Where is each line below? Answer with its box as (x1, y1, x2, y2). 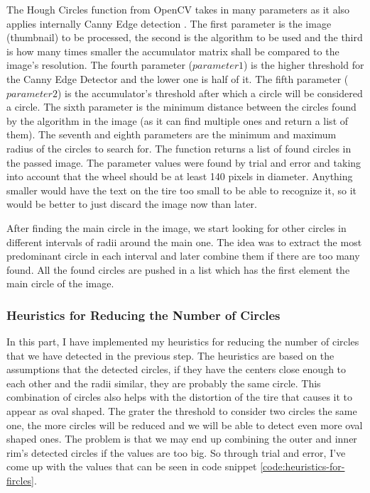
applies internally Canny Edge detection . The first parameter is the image (6, 16, 332, 31)
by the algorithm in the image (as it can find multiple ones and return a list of (6, 113, 349, 128)
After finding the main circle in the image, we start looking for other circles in (6, 220, 347, 235)
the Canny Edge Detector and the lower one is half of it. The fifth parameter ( (6, 71, 349, 86)
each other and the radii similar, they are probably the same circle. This (6, 375, 321, 390)
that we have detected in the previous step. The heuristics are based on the (6, 348, 334, 362)
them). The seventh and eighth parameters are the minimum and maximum (6, 127, 337, 142)
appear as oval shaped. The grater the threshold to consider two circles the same (6, 404, 357, 419)
